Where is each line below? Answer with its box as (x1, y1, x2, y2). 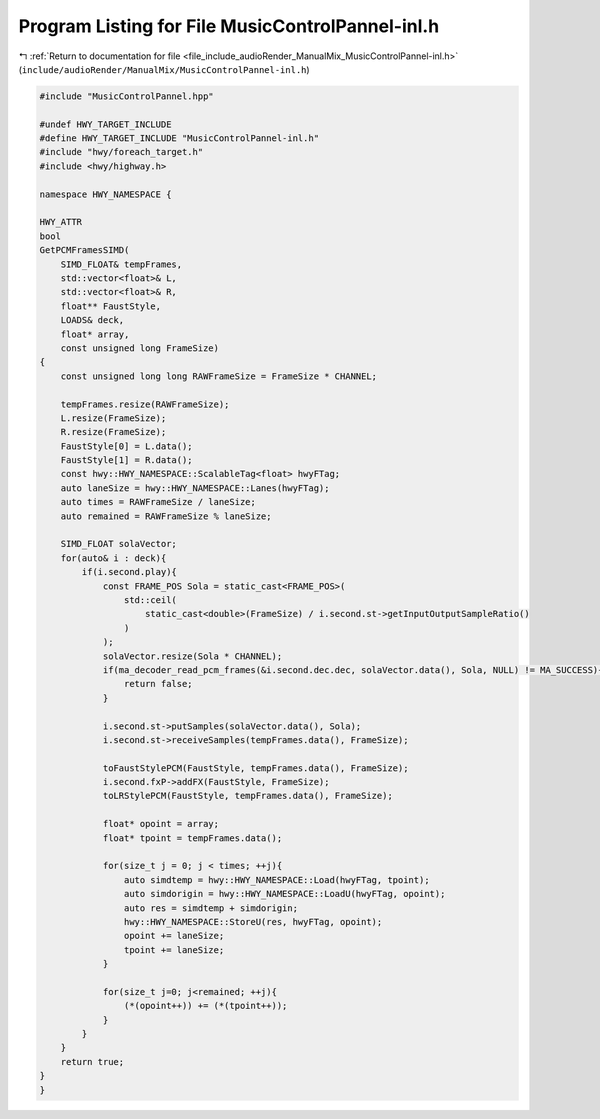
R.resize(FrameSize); (60, 426, 167, 438)
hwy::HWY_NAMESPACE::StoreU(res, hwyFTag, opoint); (123, 916, 383, 927)
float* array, (60, 328, 130, 340)
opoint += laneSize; (123, 930, 225, 942)
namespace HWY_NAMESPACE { (39, 188, 172, 200)
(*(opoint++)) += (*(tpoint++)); (123, 1000, 288, 1012)
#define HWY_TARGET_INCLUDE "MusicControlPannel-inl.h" (39, 133, 320, 144)
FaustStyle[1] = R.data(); (60, 455, 194, 466)
